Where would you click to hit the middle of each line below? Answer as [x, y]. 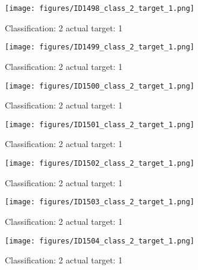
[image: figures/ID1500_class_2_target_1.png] [100, 86]
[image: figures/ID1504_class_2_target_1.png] [100, 241]
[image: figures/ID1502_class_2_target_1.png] [100, 163]
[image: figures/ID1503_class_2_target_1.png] [100, 202]
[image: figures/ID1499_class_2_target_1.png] [100, 47]
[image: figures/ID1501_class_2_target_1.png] [100, 124]
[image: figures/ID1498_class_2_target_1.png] [100, 8]
